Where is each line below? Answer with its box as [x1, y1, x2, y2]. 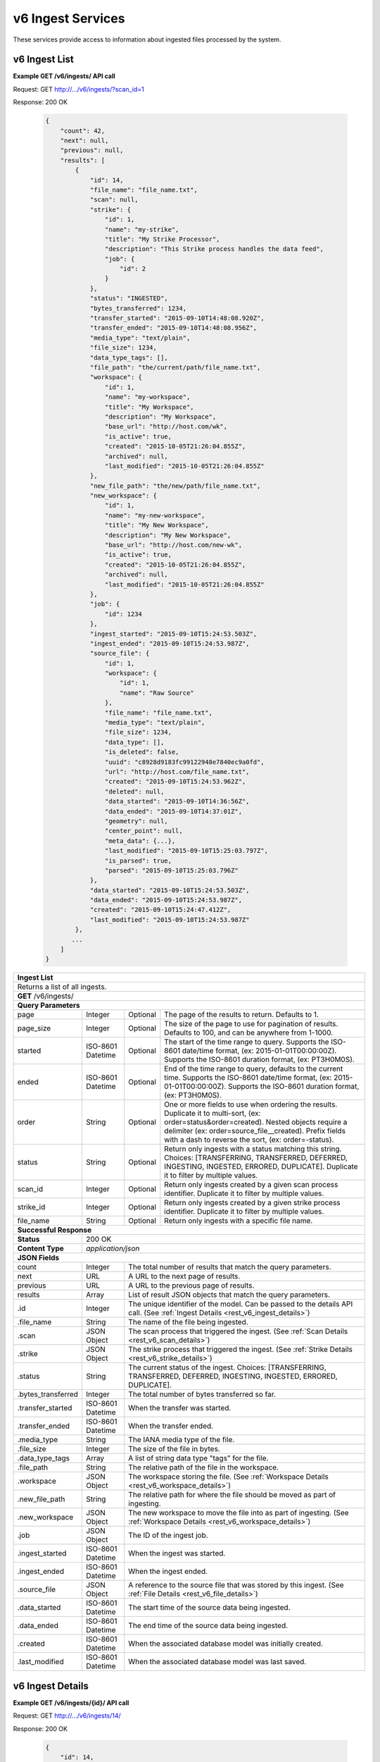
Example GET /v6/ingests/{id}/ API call [13, 1699, 129, 1707]
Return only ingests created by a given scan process [164, 1180, 338, 1190]
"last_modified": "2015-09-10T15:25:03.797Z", [104, 846, 269, 855]
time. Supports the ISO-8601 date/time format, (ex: [164, 1073, 332, 1083]
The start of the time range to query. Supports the [164, 1037, 329, 1047]
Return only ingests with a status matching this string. [164, 1144, 342, 1154]
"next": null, [60, 137, 109, 144]
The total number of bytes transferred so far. [127, 1389, 276, 1399]
